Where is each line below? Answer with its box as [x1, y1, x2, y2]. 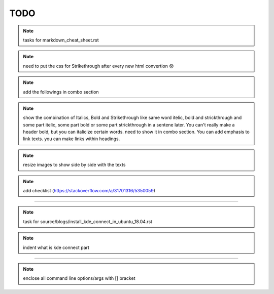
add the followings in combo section [23, 89, 99, 95]
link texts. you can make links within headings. [23, 136, 120, 142]
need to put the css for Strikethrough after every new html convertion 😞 [23, 63, 174, 69]
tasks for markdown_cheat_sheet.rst [23, 37, 99, 43]
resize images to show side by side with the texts [23, 162, 126, 168]
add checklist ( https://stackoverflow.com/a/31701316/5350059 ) [23, 188, 156, 194]
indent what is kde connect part [23, 244, 90, 250]
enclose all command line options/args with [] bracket [23, 275, 135, 281]
